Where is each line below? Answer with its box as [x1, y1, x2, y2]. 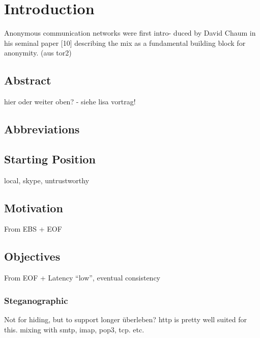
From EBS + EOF [4, 223, 62, 234]
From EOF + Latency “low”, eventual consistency [4, 272, 161, 283]
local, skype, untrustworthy [4, 175, 90, 185]
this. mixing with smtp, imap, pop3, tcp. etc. [4, 324, 145, 334]
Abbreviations [4, 121, 80, 137]
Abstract [4, 72, 51, 88]
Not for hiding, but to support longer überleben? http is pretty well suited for [4, 314, 247, 325]
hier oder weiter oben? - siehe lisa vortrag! [4, 96, 136, 107]
